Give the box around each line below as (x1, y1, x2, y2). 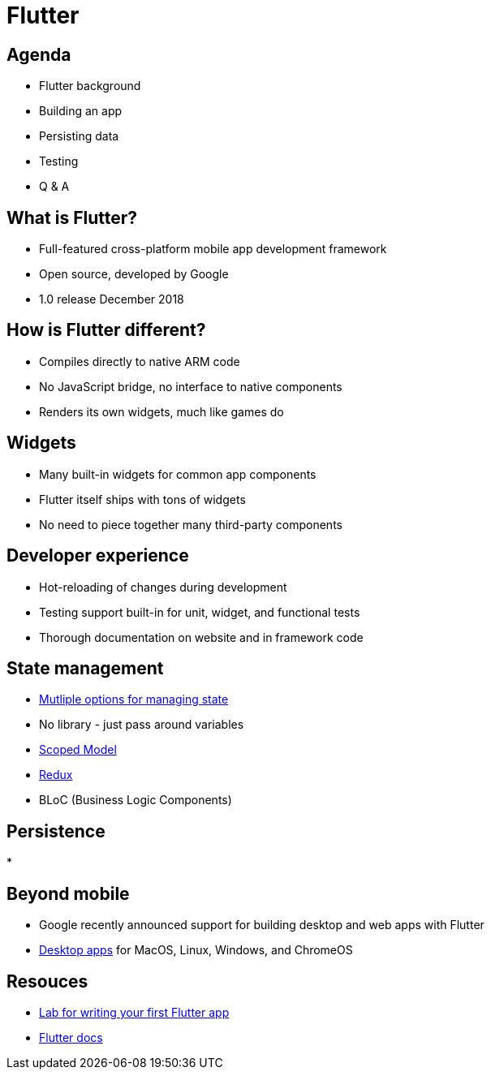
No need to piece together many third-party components (39, 517, 342, 532)
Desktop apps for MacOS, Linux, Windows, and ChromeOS (39, 943, 353, 958)
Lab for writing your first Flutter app (39, 1005, 230, 1019)
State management (6, 657, 164, 678)
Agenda (6, 44, 71, 65)
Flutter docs (39, 1030, 103, 1044)
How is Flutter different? (6, 320, 206, 341)
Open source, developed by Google (39, 267, 229, 282)
